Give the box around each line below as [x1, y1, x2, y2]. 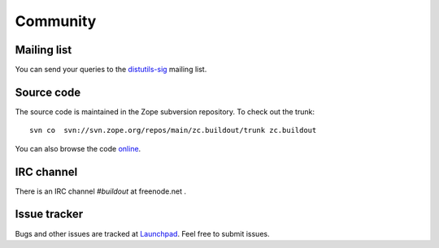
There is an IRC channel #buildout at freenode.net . [15, 186, 187, 196]
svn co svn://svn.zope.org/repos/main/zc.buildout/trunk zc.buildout [29, 126, 317, 135]
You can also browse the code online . [15, 143, 141, 153]
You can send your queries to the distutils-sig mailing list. [15, 65, 207, 75]
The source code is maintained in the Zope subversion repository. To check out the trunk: [15, 106, 315, 117]
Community [15, 12, 97, 30]
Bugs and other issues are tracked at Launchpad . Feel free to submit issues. [15, 229, 270, 238]
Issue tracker [15, 207, 84, 221]
